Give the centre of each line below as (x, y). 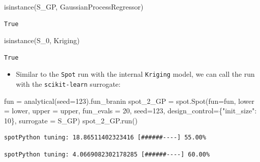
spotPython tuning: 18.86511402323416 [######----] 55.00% (105, 138)
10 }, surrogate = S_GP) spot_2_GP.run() (71, 120)
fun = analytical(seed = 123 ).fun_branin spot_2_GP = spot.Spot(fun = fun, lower (129, 101)
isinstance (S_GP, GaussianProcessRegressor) (74, 7)
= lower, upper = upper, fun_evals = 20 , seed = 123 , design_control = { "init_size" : (131, 111)
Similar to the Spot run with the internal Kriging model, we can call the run (135, 74)
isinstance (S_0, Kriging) (42, 40)
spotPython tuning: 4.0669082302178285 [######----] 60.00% (107, 155)
